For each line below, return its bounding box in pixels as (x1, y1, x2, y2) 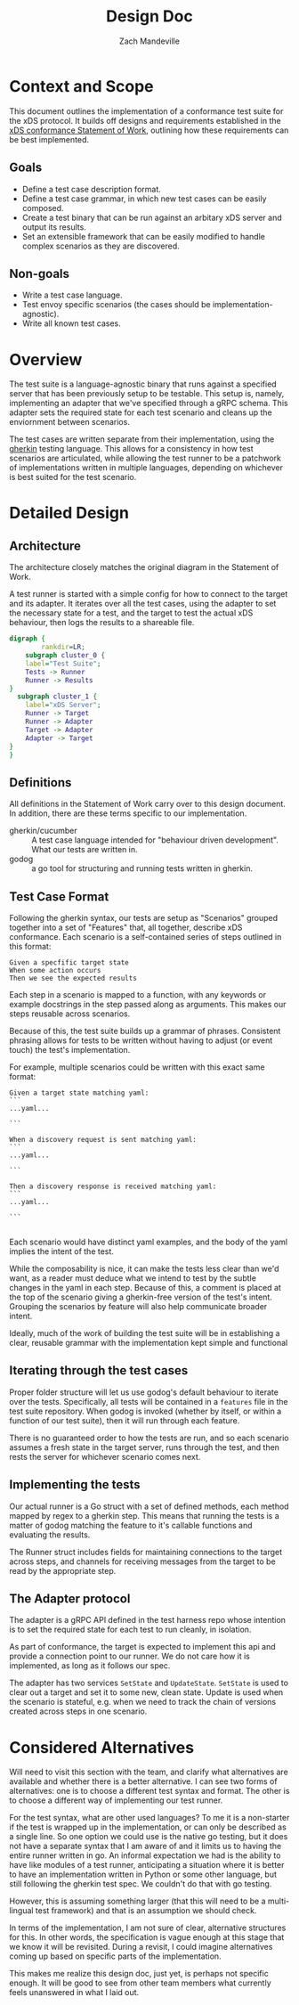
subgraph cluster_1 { (17, 692, 98, 701)
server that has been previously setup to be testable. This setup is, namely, (9, 388, 285, 399)
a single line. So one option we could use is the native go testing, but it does (9, 1831, 288, 1842)
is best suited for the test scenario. (9, 472, 137, 483)
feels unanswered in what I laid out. (9, 1987, 140, 1998)
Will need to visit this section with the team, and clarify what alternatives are (9, 1766, 289, 1778)
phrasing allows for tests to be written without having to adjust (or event (9, 1035, 273, 1046)
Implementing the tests (9, 1477, 141, 1493)
